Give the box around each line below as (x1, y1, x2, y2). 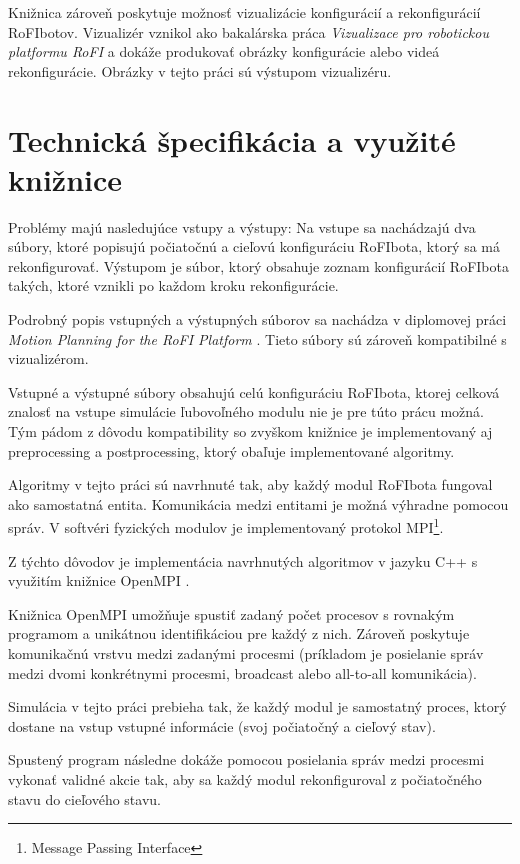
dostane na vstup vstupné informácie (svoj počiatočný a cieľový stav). (8, 715, 436, 736)
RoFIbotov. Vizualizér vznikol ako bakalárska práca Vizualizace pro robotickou (8, 21, 489, 42)
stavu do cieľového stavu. (8, 788, 161, 809)
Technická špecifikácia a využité (8, 119, 456, 160)
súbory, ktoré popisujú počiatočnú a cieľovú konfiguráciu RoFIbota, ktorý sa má (8, 236, 501, 257)
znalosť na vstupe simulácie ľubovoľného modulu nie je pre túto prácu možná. (8, 401, 484, 422)
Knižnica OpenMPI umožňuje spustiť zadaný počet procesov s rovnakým (8, 603, 455, 624)
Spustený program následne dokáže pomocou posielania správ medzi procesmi (8, 749, 485, 770)
